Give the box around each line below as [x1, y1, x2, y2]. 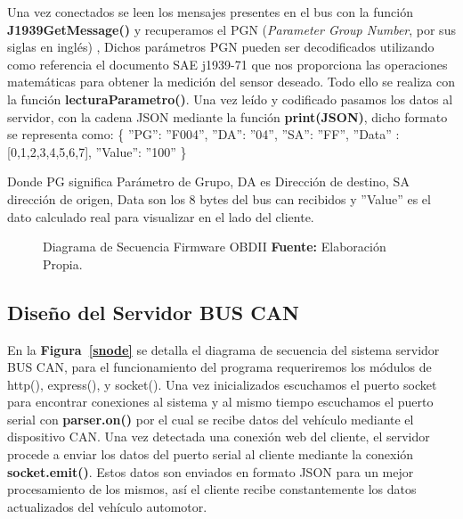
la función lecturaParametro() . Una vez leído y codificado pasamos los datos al [7, 89, 453, 108]
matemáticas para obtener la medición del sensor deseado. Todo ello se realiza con [7, 72, 455, 91]
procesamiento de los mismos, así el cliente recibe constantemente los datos [7, 480, 417, 498]
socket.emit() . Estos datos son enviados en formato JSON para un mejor [7, 462, 414, 481]
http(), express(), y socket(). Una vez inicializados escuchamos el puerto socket [7, 375, 437, 393]
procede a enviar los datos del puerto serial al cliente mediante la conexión [7, 445, 414, 464]
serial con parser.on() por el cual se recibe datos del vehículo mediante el [7, 409, 414, 428]
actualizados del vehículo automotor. [7, 497, 207, 515]
